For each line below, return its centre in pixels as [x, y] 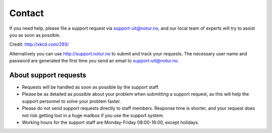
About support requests [48, 75]
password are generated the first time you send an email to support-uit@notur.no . [94, 61]
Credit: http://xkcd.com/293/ [39, 44]
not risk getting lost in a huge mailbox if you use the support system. [93, 115]
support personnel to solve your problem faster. [71, 101]
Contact [26, 13]
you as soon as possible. [35, 35]
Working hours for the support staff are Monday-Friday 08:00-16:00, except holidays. [111, 122]
